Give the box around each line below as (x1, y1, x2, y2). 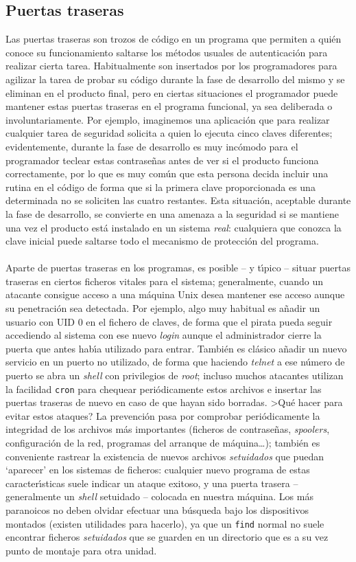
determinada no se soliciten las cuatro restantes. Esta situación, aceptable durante (5, 193, 351, 207)
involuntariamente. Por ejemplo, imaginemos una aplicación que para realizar (5, 112, 330, 126)
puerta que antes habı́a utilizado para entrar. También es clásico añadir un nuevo (5, 341, 347, 355)
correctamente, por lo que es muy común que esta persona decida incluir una (5, 166, 329, 181)
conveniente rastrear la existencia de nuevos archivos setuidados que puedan (5, 449, 324, 463)
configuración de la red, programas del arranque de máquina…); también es (5, 436, 320, 450)
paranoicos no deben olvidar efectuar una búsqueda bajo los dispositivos (5, 503, 309, 517)
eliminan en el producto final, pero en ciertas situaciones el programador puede (5, 85, 338, 100)
